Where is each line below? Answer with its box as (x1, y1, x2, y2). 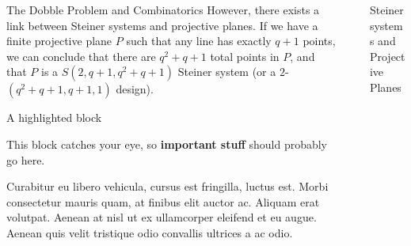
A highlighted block (6, 109, 102, 126)
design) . (116, 81, 154, 97)
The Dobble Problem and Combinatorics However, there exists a (6, 2, 320, 17)
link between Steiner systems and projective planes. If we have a (6, 17, 318, 33)
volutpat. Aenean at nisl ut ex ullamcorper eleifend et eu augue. (6, 209, 317, 225)
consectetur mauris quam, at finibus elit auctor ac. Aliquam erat (6, 193, 320, 210)
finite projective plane (6, 32, 112, 49)
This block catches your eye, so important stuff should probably (6, 135, 328, 152)
